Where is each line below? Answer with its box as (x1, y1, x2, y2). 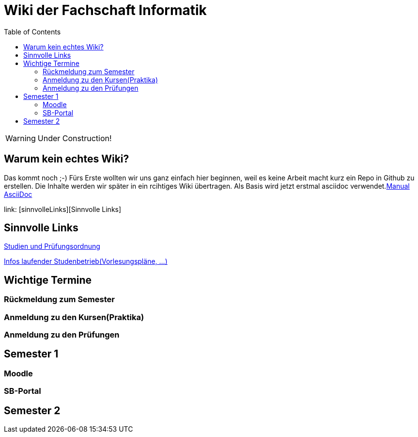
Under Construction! (37, 133, 112, 143)
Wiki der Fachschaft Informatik (4, 2, 207, 18)
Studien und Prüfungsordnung (4, 242, 100, 251)
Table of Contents (4, 27, 61, 36)
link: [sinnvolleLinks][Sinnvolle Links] (4, 205, 122, 213)
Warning (5, 133, 36, 143)
